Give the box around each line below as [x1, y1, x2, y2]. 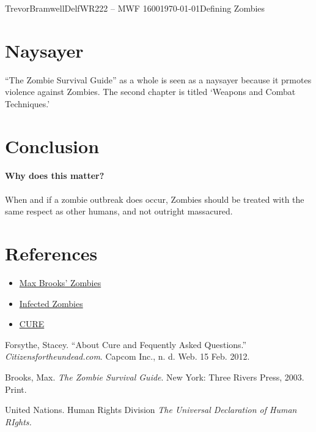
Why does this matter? [5, 169, 105, 182]
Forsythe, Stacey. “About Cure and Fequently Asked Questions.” [5, 338, 247, 351]
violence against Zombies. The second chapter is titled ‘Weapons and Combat [5, 85, 296, 98]
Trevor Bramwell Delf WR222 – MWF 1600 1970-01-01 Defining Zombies [5, 2, 265, 14]
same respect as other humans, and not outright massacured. [5, 205, 233, 218]
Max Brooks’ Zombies [19, 276, 101, 289]
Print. [5, 382, 27, 395]
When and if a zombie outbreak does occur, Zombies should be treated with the [5, 192, 304, 205]
